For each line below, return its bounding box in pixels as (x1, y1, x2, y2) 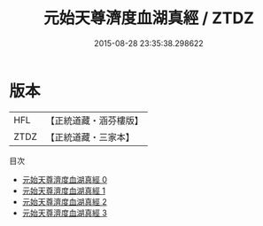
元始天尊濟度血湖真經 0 (21, 174, 108, 184)
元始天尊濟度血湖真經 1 (21, 185, 106, 196)
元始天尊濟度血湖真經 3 (21, 207, 108, 218)
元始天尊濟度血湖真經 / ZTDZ (43, 8, 255, 28)
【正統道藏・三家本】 (45, 130, 135, 143)
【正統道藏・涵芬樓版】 (45, 114, 144, 127)
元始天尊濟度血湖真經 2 (21, 196, 108, 207)
